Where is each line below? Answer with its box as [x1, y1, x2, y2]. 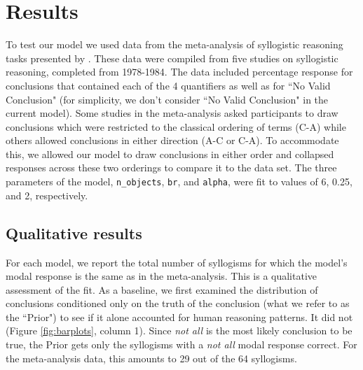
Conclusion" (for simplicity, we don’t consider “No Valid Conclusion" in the [6, 92, 329, 106]
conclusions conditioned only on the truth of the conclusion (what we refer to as [6, 296, 350, 311]
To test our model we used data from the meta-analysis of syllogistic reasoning [6, 37, 343, 52]
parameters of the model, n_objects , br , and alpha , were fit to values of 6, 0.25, [6, 174, 352, 189]
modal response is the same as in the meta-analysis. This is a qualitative [6, 269, 317, 283]
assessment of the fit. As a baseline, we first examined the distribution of [6, 282, 318, 297]
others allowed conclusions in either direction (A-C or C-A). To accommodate [6, 133, 339, 148]
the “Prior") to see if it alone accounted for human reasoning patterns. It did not [6, 309, 353, 324]
